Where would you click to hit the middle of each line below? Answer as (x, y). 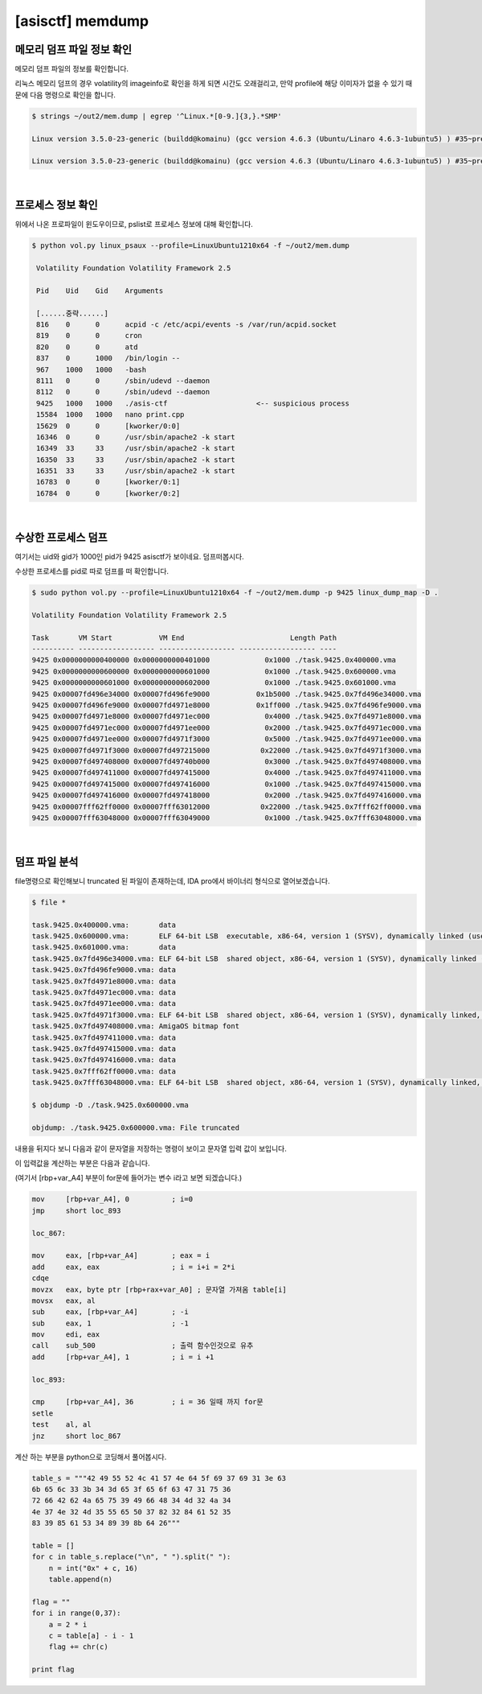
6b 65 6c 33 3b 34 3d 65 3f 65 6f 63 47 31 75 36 (131, 1489)
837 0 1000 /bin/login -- (108, 359)
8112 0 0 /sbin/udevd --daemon (123, 392)
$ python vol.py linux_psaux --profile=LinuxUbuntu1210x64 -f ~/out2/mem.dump (190, 246)
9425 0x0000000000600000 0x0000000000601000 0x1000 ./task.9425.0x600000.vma (214, 671)
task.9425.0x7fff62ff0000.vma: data (104, 1071)
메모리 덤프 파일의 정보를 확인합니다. (71, 69)
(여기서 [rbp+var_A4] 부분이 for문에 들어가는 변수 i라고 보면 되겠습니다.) (129, 1178)
